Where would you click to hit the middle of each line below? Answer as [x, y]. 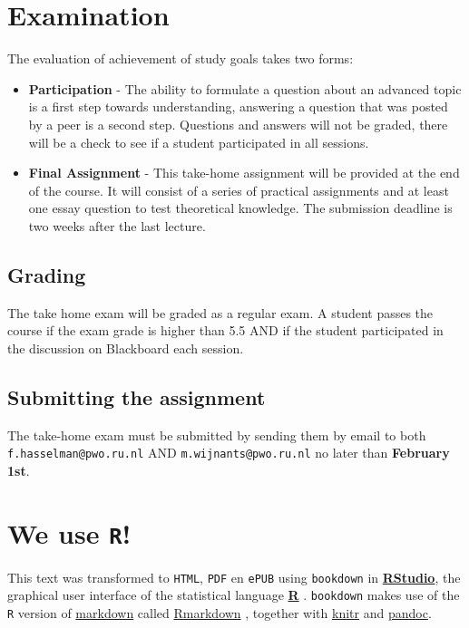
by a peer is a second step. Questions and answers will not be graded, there [238, 124]
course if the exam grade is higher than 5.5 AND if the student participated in [225, 330]
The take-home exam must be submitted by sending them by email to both [217, 435]
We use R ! [69, 532]
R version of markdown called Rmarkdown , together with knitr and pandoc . [220, 613]
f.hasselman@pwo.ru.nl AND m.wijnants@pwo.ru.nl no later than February [229, 453]
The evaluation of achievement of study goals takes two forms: [181, 58]
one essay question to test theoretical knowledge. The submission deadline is [240, 208]
